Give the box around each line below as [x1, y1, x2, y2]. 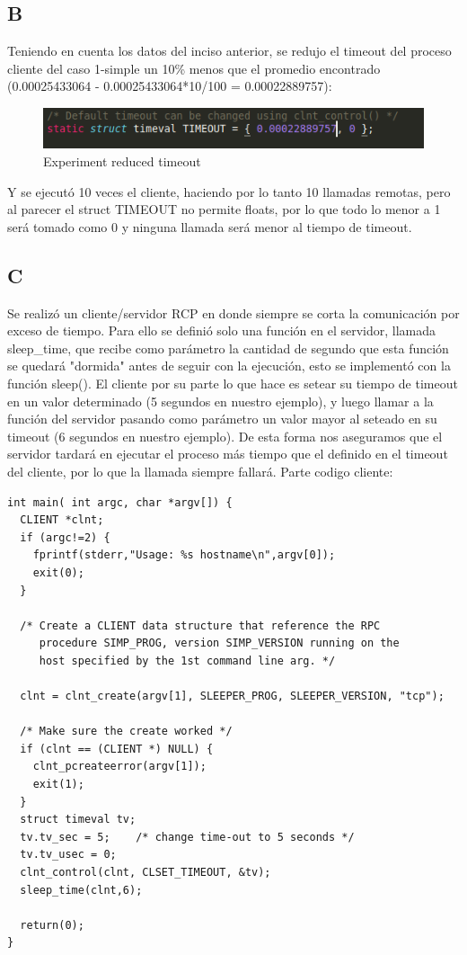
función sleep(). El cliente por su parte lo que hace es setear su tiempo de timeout [7, 374, 458, 393]
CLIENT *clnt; [20, 513, 104, 527]
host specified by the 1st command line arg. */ [39, 654, 336, 667]
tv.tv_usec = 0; [20, 848, 117, 861]
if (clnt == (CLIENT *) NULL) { [20, 742, 214, 755]
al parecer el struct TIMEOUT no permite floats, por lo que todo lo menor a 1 [7, 200, 441, 219]
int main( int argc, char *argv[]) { [7, 495, 233, 509]
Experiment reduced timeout [43, 152, 201, 171]
